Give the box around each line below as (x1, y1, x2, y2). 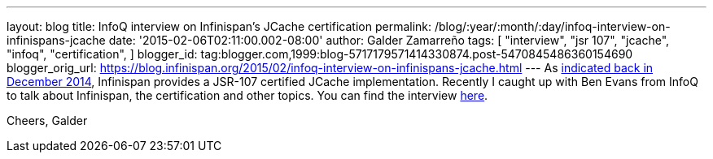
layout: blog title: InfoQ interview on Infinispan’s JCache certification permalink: (7, 19, 432, 33)
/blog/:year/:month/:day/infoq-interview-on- (434, 19, 671, 33)
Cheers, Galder (7, 114, 88, 127)
